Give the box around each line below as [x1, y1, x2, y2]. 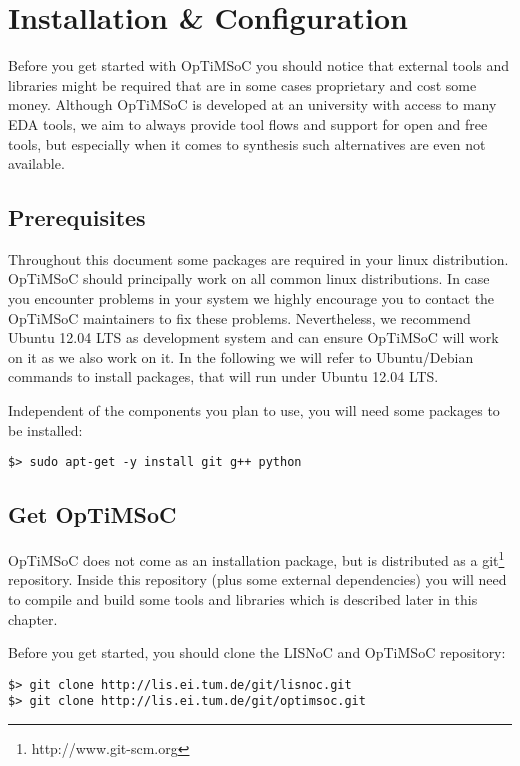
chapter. [8, 608, 58, 629]
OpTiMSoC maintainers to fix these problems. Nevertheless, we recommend [8, 307, 471, 328]
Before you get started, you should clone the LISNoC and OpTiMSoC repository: [8, 642, 506, 663]
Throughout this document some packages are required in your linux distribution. [8, 248, 509, 269]
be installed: [8, 419, 83, 440]
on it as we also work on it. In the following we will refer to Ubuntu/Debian [8, 346, 474, 367]
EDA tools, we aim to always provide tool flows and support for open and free [8, 113, 488, 134]
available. [8, 153, 65, 174]
